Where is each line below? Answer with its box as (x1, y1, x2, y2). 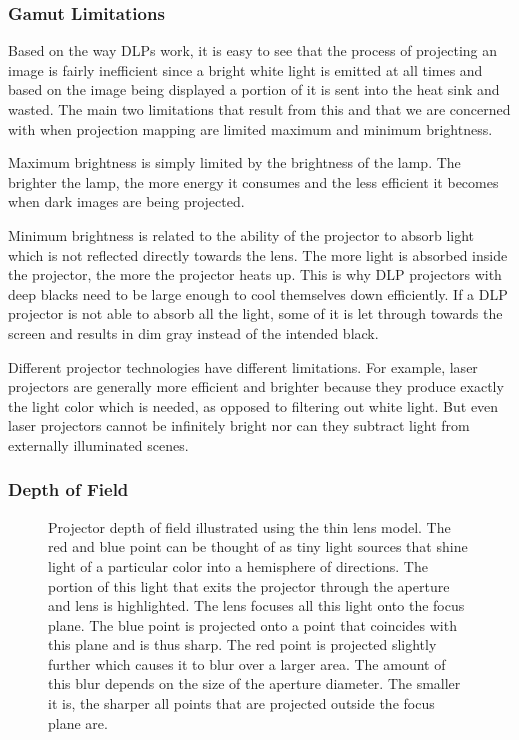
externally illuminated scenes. (8, 434, 189, 455)
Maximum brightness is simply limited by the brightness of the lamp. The (8, 152, 461, 173)
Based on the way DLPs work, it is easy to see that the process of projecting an (8, 40, 498, 61)
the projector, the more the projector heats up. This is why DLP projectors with (8, 264, 502, 285)
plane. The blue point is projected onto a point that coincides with (48, 614, 457, 635)
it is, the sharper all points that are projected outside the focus (48, 693, 435, 714)
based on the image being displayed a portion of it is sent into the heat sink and (8, 79, 500, 100)
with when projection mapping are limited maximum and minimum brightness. (8, 118, 493, 139)
